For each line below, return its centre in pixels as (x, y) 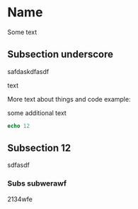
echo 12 (19, 126)
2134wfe (20, 199)
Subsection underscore (60, 54)
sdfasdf (18, 165)
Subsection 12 (39, 148)
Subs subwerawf (37, 183)
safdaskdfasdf (28, 71)
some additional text (37, 113)
